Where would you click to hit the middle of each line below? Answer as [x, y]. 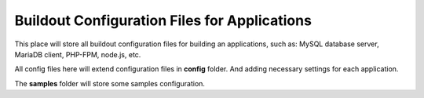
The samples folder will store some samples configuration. [110, 83]
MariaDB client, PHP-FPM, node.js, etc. [78, 54]
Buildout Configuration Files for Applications [163, 20]
